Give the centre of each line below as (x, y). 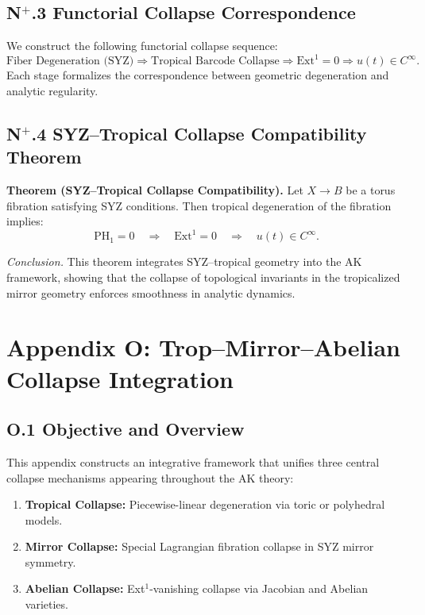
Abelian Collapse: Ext (85, 588)
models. (44, 519)
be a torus (371, 190)
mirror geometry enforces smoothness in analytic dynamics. (151, 292)
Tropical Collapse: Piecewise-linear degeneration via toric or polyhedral (205, 504)
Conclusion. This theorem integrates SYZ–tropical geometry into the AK (184, 261)
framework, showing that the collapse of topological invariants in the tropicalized (203, 277)
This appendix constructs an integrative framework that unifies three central (193, 461)
